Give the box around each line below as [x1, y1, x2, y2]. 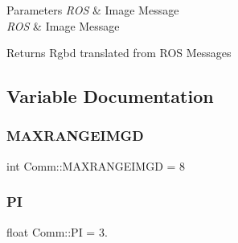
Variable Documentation [6, 84, 214, 109]
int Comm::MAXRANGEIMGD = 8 [6, 157, 186, 174]
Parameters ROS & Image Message [6, 2, 179, 18]
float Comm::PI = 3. [6, 223, 108, 240]
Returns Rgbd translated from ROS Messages [6, 44, 232, 61]
